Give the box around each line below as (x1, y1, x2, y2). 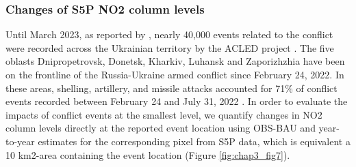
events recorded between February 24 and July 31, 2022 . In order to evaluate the (5, 94, 348, 108)
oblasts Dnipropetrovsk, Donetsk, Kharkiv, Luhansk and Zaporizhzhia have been (5, 54, 345, 68)
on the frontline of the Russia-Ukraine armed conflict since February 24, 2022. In (5, 67, 344, 81)
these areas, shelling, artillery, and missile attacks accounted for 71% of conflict (5, 80, 338, 95)
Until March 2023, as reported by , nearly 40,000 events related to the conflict (5, 27, 333, 42)
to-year (5, 134, 35, 148)
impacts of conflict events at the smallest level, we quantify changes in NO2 (5, 107, 322, 121)
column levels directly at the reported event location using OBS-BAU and (5, 121, 316, 135)
